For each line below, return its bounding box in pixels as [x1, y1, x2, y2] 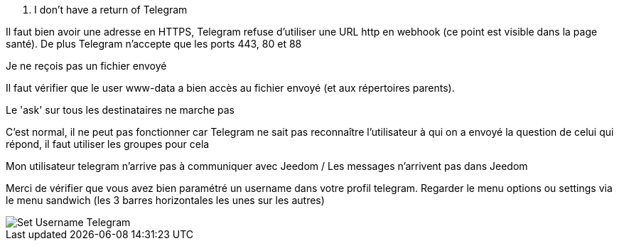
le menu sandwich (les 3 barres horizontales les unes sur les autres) [6, 194, 325, 206]
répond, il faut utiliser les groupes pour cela [6, 138, 210, 150]
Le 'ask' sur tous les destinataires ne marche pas [6, 104, 235, 116]
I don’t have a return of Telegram [34, 4, 188, 16]
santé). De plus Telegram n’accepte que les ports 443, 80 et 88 [6, 38, 302, 50]
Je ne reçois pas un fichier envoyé [6, 60, 167, 72]
